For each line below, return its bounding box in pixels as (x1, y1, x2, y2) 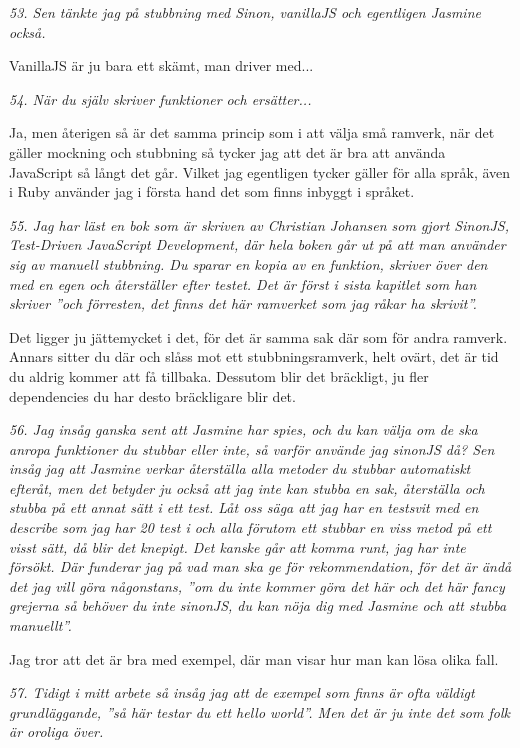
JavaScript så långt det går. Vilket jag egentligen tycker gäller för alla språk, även (9, 161, 511, 182)
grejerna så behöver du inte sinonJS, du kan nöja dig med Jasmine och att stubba (9, 595, 507, 616)
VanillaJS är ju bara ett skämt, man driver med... (9, 55, 314, 76)
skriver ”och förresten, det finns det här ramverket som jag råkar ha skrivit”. (9, 293, 477, 314)
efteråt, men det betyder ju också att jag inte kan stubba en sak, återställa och (9, 477, 485, 498)
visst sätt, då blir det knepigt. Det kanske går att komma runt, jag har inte (9, 536, 466, 557)
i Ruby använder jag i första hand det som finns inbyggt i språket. (9, 181, 415, 202)
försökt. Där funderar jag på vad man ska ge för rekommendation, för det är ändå (9, 556, 512, 577)
